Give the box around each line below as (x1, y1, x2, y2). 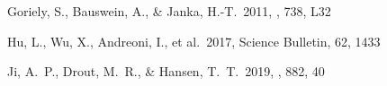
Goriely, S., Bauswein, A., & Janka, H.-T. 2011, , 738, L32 (7, 2, 331, 20)
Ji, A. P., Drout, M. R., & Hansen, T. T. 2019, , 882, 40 (7, 62, 325, 81)
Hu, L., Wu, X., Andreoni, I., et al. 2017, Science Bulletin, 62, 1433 (7, 31, 381, 50)
